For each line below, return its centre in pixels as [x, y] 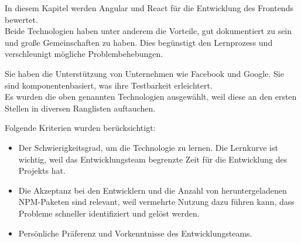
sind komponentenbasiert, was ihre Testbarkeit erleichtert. [109, 85]
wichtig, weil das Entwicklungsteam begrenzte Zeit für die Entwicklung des [153, 159]
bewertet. [21, 19]
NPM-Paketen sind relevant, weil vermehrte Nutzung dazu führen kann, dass [156, 202]
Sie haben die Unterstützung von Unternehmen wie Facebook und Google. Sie [144, 73]
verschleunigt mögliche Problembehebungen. [84, 54]
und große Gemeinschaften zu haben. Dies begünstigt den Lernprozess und [139, 42]
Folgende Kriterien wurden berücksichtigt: [80, 128]
